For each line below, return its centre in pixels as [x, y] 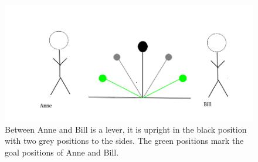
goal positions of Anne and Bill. [62, 152]
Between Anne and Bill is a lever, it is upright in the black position [126, 129]
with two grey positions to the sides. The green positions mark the [124, 141]
